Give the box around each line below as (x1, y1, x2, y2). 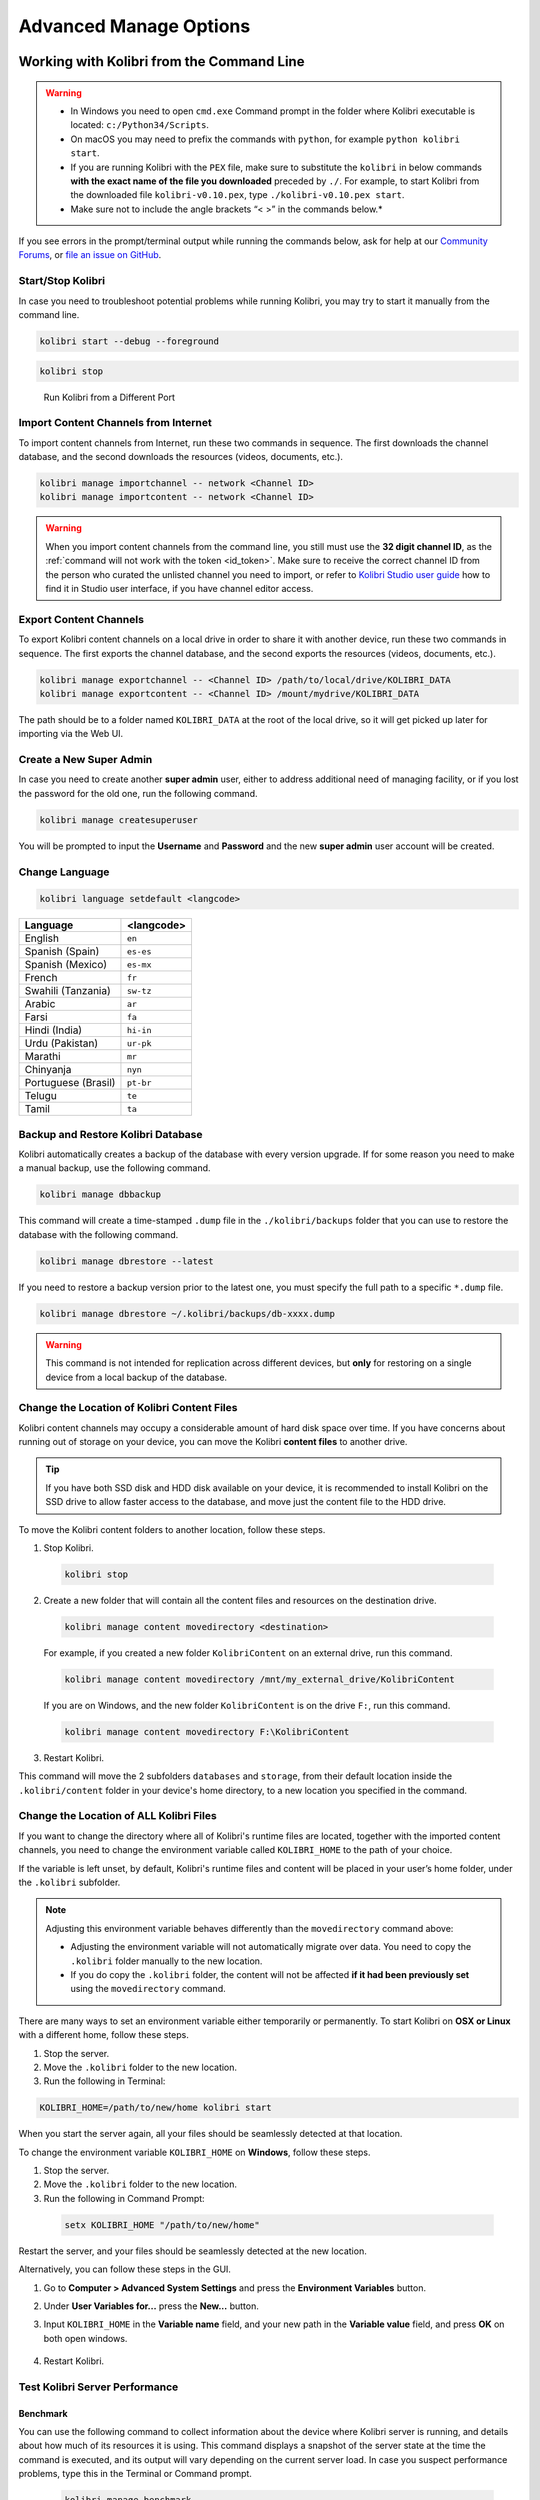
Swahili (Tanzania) (24, 984, 112, 998)
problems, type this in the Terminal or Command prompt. (18, 2468, 252, 2480)
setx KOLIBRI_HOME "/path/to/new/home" (64, 2219, 260, 2230)
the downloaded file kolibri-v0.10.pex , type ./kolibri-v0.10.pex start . (70, 189, 405, 201)
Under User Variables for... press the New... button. (43, 2300, 259, 2312)
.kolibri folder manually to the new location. (70, 1955, 263, 1967)
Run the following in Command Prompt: (43, 2192, 205, 2204)
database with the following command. (18, 1228, 179, 1240)
